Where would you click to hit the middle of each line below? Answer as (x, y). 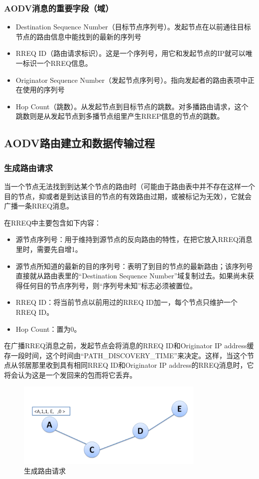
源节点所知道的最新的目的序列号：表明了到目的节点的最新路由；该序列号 (134, 266)
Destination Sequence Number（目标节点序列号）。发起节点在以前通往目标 (133, 27)
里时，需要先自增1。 (49, 249)
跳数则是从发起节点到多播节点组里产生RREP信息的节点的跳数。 (120, 116)
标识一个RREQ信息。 (57, 63)
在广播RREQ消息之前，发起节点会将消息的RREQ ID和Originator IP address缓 (129, 346)
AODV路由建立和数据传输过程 (79, 143)
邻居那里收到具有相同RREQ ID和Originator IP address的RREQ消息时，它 (136, 365)
